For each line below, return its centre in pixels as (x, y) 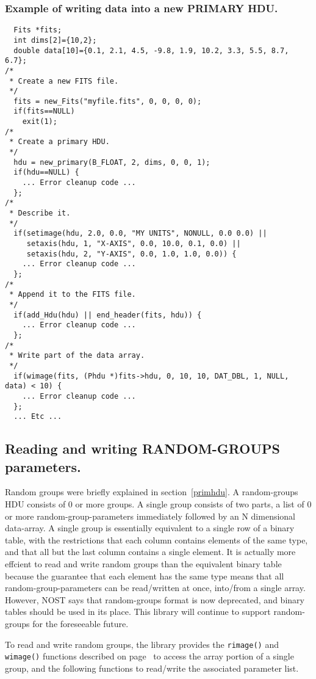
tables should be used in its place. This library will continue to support (138, 612)
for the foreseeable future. (81, 623)
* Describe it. (40, 213)
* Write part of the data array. (77, 356)
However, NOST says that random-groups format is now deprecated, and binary (155, 599)
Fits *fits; (38, 30)
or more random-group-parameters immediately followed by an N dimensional (150, 516)
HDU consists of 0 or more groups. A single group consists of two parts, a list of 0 (158, 504)
